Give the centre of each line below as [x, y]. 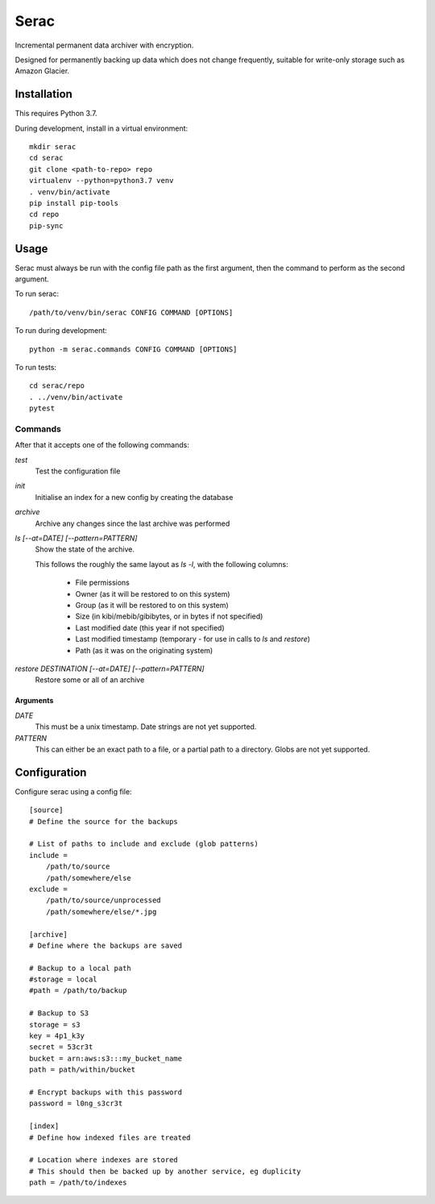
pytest [42, 408]
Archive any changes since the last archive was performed [133, 523]
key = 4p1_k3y [57, 1036]
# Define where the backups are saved [106, 945]
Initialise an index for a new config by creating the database [134, 497]
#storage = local [63, 979]
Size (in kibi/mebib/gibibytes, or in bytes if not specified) [169, 616]
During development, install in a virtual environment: [101, 128]
